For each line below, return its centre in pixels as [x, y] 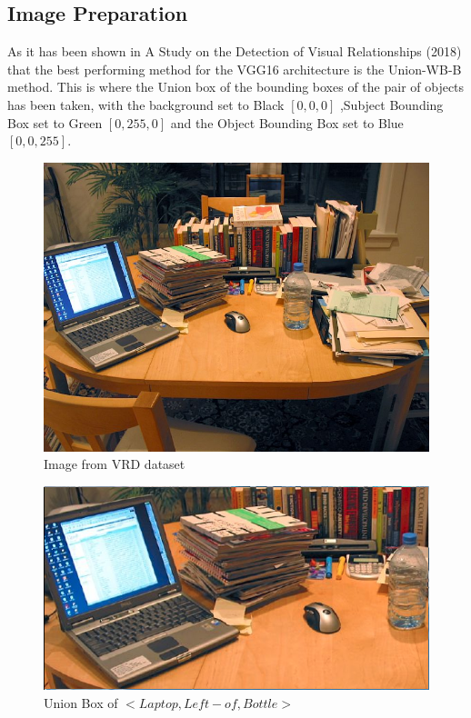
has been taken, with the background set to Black [146, 104]
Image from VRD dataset [115, 464]
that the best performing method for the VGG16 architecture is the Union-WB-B [235, 69]
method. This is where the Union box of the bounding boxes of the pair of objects [236, 87]
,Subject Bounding [391, 104]
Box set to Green [55, 122]
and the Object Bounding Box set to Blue [287, 122]
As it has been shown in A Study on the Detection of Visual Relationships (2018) [235, 51]
